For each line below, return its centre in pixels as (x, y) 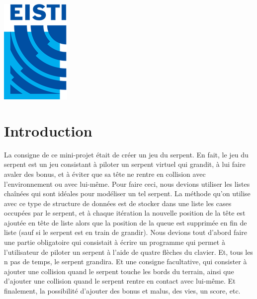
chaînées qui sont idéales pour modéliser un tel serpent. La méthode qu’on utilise (127, 193)
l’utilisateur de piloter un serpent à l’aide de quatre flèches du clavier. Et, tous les (128, 252)
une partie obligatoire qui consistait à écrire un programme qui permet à (115, 242)
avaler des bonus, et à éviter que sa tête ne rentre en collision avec (105, 174)
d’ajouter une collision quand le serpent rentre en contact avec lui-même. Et (120, 281)
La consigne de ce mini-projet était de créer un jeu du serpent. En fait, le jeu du (126, 154)
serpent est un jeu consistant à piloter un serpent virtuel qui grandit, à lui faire (125, 164)
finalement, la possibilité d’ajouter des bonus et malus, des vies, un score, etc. (122, 291)
